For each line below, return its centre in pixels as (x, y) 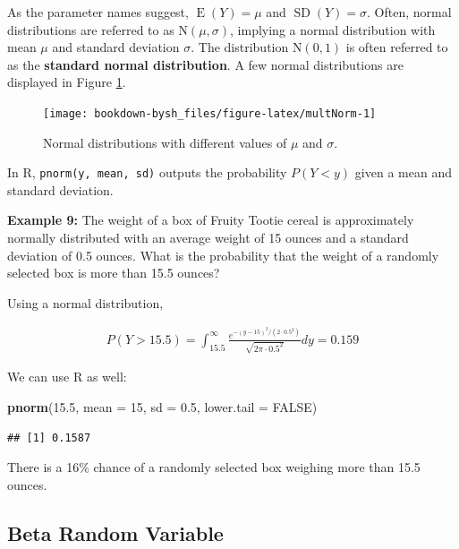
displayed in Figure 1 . (67, 82)
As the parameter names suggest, (98, 12)
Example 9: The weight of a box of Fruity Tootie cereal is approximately (211, 220)
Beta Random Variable (115, 532)
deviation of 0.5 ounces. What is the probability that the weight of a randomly (223, 255)
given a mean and (403, 172)
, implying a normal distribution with (333, 29)
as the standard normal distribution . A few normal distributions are (205, 64)
